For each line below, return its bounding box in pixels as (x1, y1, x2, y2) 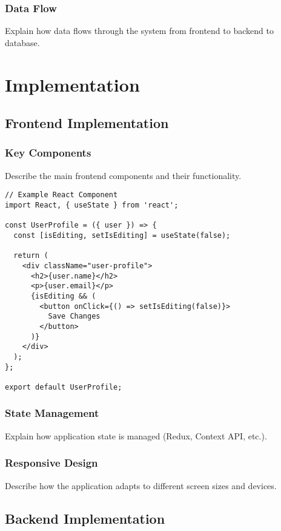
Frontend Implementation (5, 113, 169, 132)
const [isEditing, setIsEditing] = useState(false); (13, 231, 231, 240)
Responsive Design (5, 455, 98, 470)
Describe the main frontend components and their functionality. (5, 169, 242, 181)
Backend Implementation (5, 509, 165, 527)
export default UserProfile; (5, 382, 122, 391)
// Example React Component (5, 191, 118, 200)
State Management (5, 405, 99, 421)
